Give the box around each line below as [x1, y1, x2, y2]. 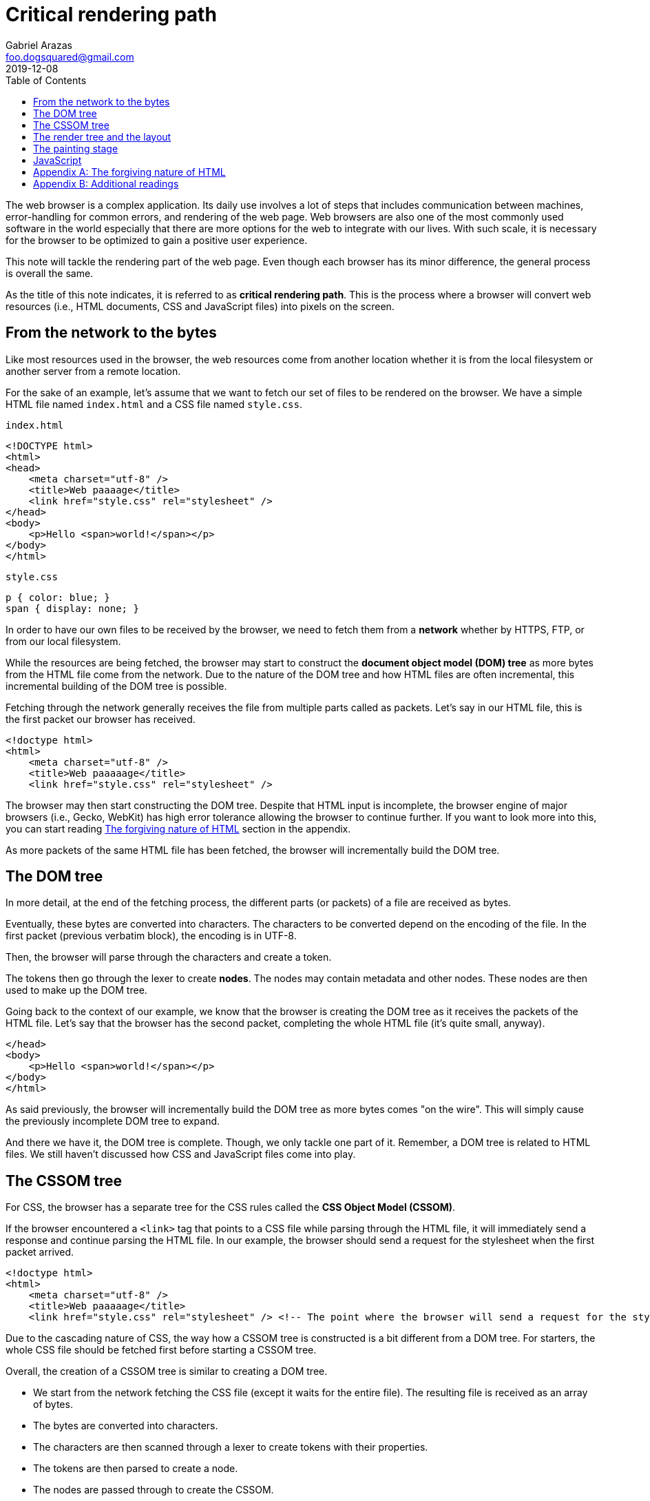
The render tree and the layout [33, 130, 171, 143]
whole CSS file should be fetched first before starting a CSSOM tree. [6, 1344, 317, 1356]
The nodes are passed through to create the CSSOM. [33, 1484, 274, 1496]
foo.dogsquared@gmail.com [6, 50, 134, 63]
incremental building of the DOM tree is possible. [6, 680, 227, 692]
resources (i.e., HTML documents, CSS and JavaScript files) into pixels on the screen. [6, 300, 395, 312]
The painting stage [33, 142, 118, 154]
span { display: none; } [6, 602, 139, 614]
